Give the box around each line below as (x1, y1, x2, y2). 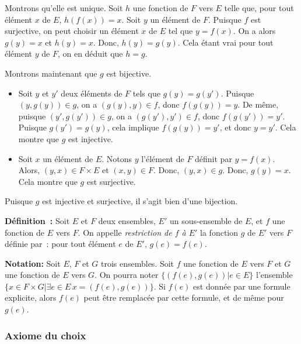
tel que (168, 25, 193, 37)
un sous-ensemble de (169, 214, 243, 226)
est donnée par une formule (193, 280, 290, 292)
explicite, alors (5, 291, 57, 304)
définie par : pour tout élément (5, 238, 116, 250)
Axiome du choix (5, 328, 86, 342)
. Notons (101, 152, 132, 164)
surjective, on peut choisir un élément (5, 25, 139, 37)
